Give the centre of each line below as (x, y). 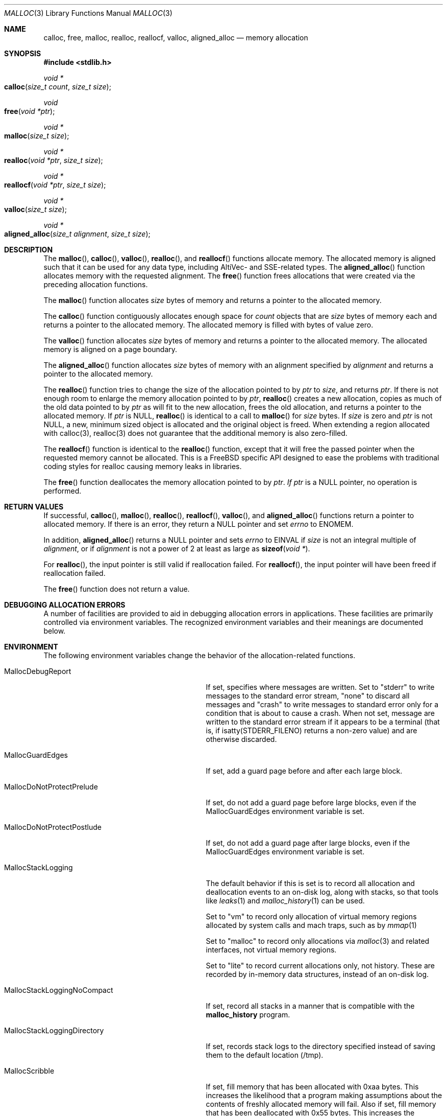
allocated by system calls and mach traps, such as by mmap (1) (311, 925)
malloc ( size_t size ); (37, 136)
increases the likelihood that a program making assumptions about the (324, 1095)
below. (55, 631)
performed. (63, 491)
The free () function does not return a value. (117, 589)
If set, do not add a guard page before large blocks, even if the (311, 803)
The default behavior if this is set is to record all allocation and (310, 883)
